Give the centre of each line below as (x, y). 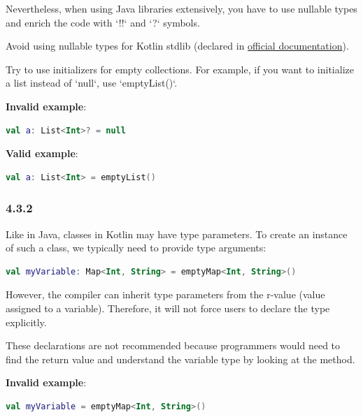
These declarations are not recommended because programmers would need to (173, 345)
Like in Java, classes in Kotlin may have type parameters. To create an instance (177, 234)
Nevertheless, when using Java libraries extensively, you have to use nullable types (181, 8)
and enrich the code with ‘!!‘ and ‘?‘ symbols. (103, 22)
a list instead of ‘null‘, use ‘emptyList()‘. (92, 83)
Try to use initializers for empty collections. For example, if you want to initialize (180, 69)
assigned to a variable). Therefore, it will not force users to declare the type (168, 308)
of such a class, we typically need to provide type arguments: (136, 248)
